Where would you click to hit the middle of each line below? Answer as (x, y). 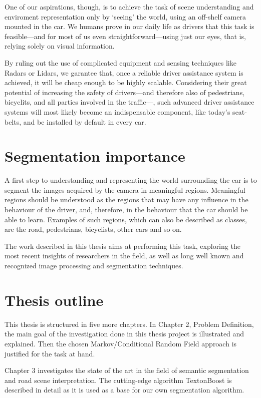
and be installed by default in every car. (85, 121)
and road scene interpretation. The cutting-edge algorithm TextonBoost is (118, 380)
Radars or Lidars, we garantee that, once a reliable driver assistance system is (124, 72)
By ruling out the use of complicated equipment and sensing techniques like (120, 62)
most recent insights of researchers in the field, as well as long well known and (124, 256)
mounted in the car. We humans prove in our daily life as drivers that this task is (129, 26)
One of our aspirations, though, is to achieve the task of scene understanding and (129, 7)
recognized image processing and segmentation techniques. (94, 265)
